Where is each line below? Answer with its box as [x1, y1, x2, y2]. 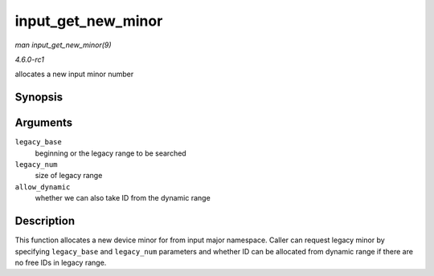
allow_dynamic [14, 182, 71, 192]
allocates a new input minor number [14, 69, 134, 79]
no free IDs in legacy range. [14, 258, 107, 267]
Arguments [14, 116, 73, 130]
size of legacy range [35, 171, 103, 181]
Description [14, 214, 76, 228]
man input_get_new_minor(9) [14, 40, 112, 50]
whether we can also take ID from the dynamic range [35, 193, 211, 203]
